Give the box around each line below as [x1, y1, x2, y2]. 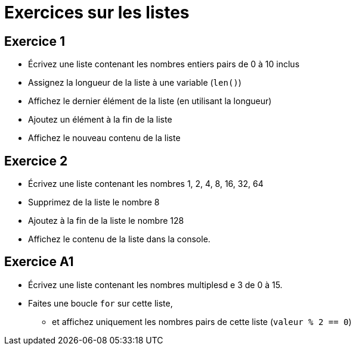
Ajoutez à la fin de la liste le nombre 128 [28, 215, 184, 226]
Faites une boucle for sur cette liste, [28, 298, 173, 308]
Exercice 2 [4, 153, 68, 168]
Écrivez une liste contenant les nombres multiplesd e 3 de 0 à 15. [28, 279, 283, 290]
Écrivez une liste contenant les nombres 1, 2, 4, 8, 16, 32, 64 [28, 179, 264, 189]
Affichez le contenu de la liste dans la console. [28, 234, 210, 245]
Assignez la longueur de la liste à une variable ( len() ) [28, 77, 242, 88]
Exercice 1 [4, 33, 66, 49]
